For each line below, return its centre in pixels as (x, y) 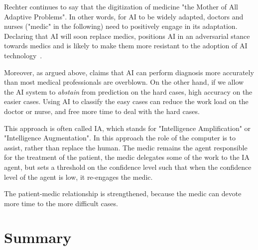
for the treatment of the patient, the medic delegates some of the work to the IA (127, 157)
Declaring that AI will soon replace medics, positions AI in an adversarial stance (127, 36)
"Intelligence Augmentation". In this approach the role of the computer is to (120, 138)
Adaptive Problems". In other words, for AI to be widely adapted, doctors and (124, 16)
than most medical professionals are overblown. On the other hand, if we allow (124, 82)
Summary (38, 237)
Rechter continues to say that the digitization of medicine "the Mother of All (121, 6)
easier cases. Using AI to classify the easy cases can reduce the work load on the (126, 101)
